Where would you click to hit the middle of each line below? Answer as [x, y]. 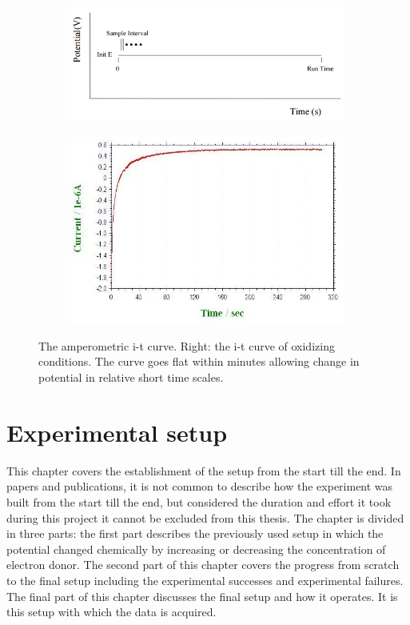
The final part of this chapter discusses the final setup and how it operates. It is [202, 596]
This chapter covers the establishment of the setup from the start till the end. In [204, 470]
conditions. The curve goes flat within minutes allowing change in [199, 361]
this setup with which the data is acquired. [111, 612]
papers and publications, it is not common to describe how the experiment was [200, 486]
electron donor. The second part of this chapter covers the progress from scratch [203, 565]
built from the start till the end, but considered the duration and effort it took [199, 501]
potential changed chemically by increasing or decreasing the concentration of [196, 549]
